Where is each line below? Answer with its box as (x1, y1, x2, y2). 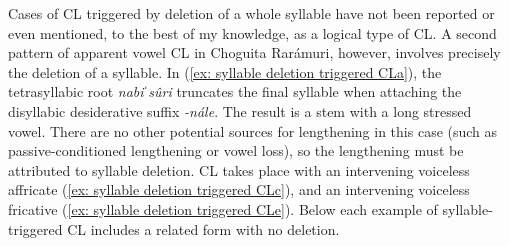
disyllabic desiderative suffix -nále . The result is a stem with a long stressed (8, 100, 472, 121)
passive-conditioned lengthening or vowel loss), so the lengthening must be (8, 140, 464, 161)
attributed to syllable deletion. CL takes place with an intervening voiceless (8, 159, 470, 180)
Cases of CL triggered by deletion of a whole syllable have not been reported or (8, 3, 495, 23)
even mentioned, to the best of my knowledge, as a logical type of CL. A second (8, 22, 497, 43)
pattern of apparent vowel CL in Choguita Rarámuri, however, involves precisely (8, 42, 501, 63)
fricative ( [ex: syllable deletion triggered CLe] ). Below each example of (8, 198, 438, 219)
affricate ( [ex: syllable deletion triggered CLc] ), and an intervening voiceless (8, 179, 470, 200)
